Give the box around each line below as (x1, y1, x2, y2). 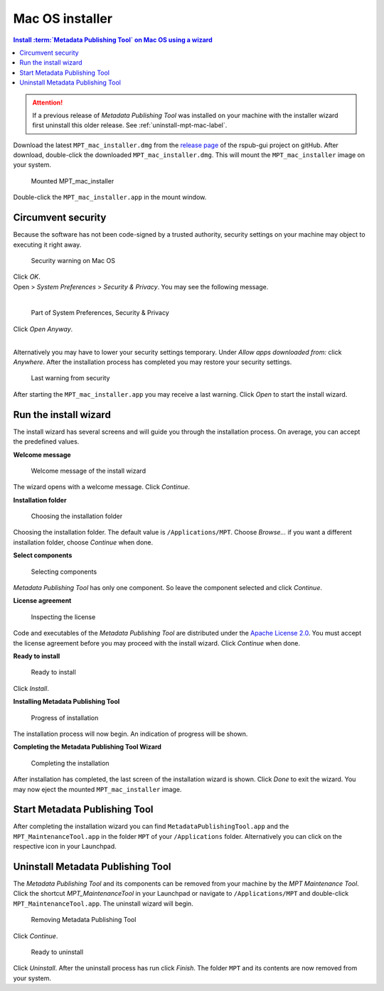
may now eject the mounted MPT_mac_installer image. (13, 785, 182, 793)
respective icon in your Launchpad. (13, 842, 117, 851)
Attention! (32, 98, 63, 107)
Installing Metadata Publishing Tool (13, 697, 120, 706)
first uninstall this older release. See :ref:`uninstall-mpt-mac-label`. (32, 121, 228, 129)
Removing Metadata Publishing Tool (31, 916, 137, 924)
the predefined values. (13, 437, 80, 446)
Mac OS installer (13, 11, 113, 26)
